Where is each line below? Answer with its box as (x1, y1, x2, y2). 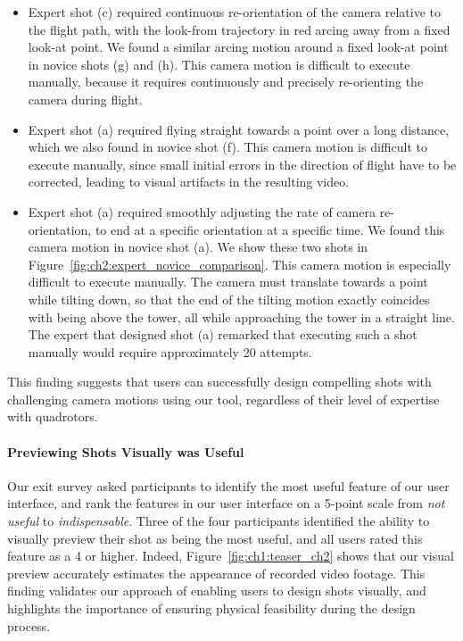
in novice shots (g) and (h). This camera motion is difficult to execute (28, 54, 410, 73)
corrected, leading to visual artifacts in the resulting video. (28, 172, 350, 191)
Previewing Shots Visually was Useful (7, 442, 244, 461)
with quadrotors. (7, 407, 98, 426)
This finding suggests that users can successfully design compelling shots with (7, 372, 432, 391)
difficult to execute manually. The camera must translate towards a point (28, 272, 428, 291)
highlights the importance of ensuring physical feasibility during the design (7, 599, 416, 618)
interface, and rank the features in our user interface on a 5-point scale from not (7, 494, 445, 512)
